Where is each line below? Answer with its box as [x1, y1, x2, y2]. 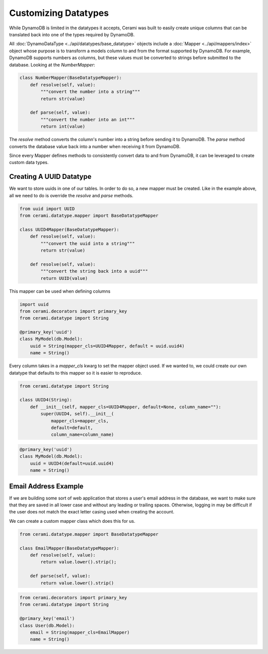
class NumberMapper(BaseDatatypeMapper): [19, 75, 122, 81]
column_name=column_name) [51, 432, 114, 437]
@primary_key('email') [19, 616, 75, 621]
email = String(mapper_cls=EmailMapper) [30, 630, 130, 636]
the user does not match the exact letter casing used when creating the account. [9, 509, 175, 515]
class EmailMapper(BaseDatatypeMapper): [19, 545, 119, 551]
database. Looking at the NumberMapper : [9, 62, 95, 68]
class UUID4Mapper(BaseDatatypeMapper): [19, 227, 119, 232]
